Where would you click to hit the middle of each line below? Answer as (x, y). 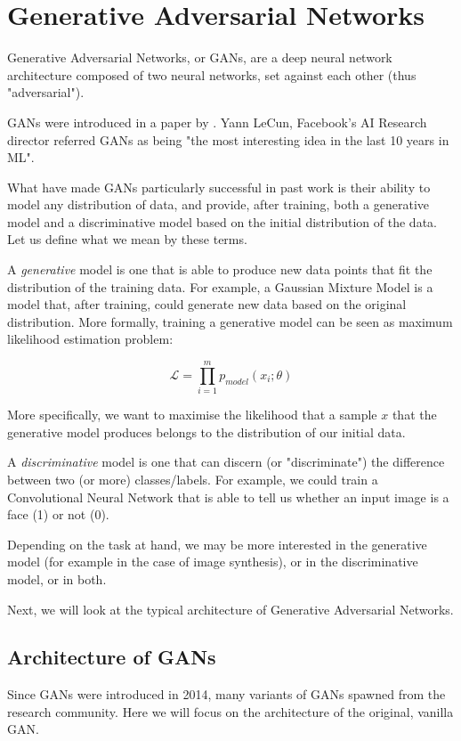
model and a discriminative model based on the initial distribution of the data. (222, 221)
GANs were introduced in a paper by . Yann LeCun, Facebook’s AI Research (217, 122)
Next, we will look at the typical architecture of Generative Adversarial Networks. (230, 609)
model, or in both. (57, 578)
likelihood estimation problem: (90, 339)
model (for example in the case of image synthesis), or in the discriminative (213, 562)
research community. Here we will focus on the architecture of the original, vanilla (230, 711)
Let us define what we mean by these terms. (127, 239)
